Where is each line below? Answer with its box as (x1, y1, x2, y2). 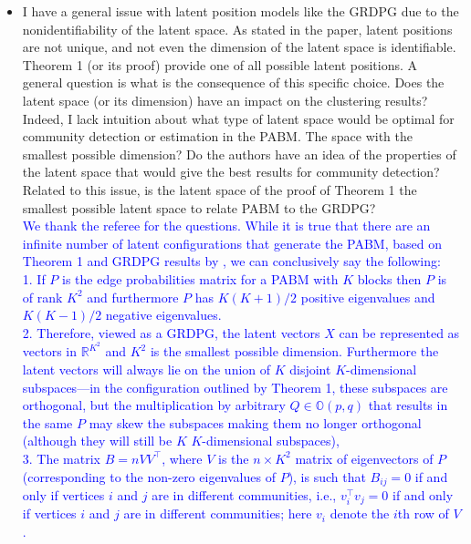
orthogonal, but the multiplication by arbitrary (22, 395, 286, 415)
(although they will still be (22, 431, 173, 450)
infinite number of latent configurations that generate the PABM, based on (22, 233, 442, 252)
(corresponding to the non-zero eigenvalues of (22, 467, 276, 486)
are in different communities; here (123, 504, 312, 523)
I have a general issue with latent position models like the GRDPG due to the (22, 2, 459, 20)
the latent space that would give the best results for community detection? (22, 162, 440, 181)
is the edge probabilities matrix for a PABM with (62, 269, 339, 288)
